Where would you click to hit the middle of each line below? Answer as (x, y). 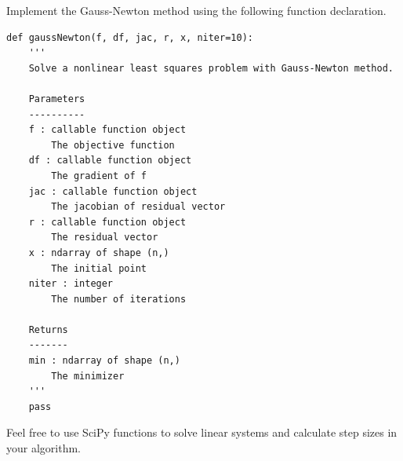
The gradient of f (99, 176)
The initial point (99, 268)
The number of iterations (119, 299)
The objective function (113, 145)
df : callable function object (110, 161)
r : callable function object (107, 222)
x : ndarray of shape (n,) (99, 252)
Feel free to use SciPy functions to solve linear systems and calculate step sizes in (202, 432)
